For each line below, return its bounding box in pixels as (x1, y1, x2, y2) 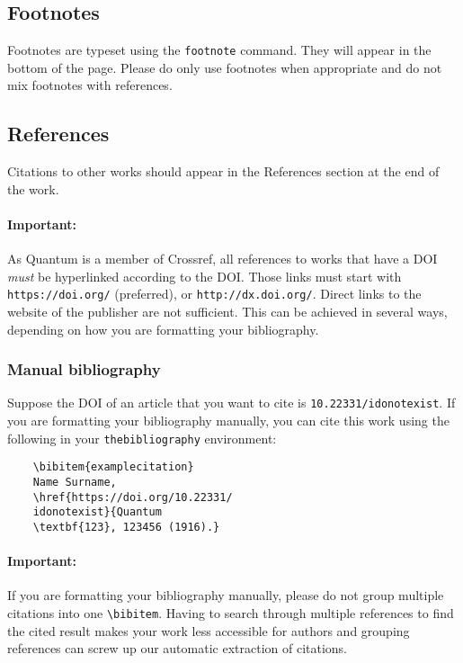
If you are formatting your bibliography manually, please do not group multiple (7, 586, 444, 605)
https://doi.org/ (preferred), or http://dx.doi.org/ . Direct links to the (7, 284, 422, 303)
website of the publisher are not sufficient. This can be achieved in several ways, (7, 302, 448, 321)
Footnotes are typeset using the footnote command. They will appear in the (7, 40, 432, 59)
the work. (7, 179, 59, 198)
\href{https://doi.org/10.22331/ (32, 490, 233, 504)
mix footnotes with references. (7, 76, 173, 94)
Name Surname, (32, 476, 117, 489)
